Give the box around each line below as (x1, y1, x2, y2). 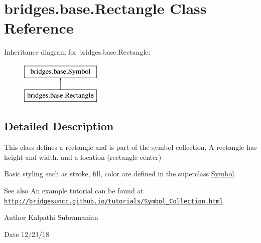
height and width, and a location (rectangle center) (4, 151, 162, 162)
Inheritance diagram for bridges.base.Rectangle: (4, 47, 151, 57)
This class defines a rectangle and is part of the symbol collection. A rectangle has (4, 142, 257, 152)
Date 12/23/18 (4, 228, 50, 239)
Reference (4, 18, 74, 38)
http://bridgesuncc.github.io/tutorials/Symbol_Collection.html (4, 197, 223, 205)
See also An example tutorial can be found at (4, 185, 144, 196)
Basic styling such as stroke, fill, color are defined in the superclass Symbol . (4, 168, 236, 179)
